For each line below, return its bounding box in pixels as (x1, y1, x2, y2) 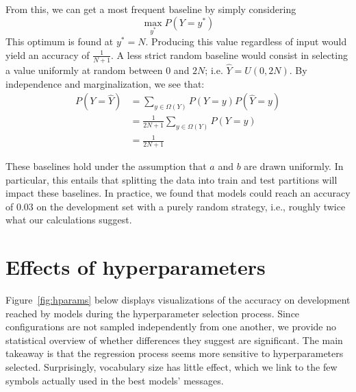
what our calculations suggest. (5, 212, 132, 227)
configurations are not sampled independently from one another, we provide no (5, 319, 336, 334)
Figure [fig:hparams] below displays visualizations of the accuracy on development (5, 293, 351, 307)
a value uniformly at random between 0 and (5, 63, 190, 77)
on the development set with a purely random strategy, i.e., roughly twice (36, 199, 346, 213)
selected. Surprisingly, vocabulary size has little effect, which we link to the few (5, 360, 338, 374)
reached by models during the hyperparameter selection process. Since (5, 306, 300, 320)
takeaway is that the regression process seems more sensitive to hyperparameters (5, 346, 344, 360)
